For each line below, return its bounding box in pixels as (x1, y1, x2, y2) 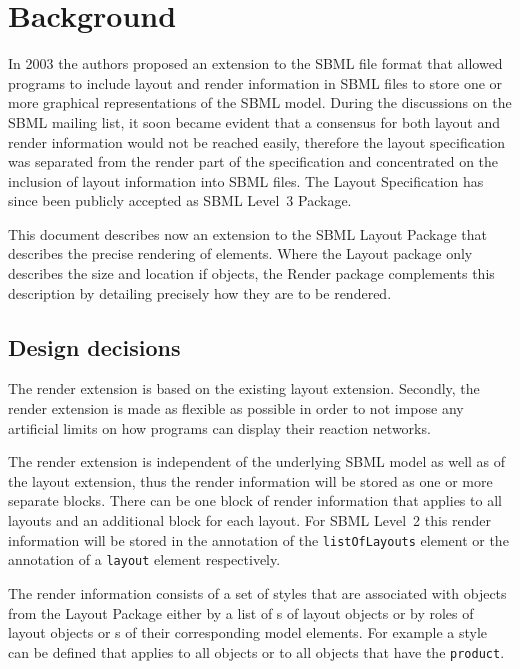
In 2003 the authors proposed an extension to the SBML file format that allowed (8, 53, 503, 74)
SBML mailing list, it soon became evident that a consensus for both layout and (8, 111, 500, 132)
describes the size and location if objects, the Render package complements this (8, 263, 495, 284)
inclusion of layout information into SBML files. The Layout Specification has (8, 170, 484, 191)
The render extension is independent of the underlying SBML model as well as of (8, 451, 506, 472)
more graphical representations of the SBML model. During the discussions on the (8, 92, 512, 113)
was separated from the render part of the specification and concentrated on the (8, 151, 499, 172)
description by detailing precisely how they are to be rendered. (8, 282, 392, 303)
